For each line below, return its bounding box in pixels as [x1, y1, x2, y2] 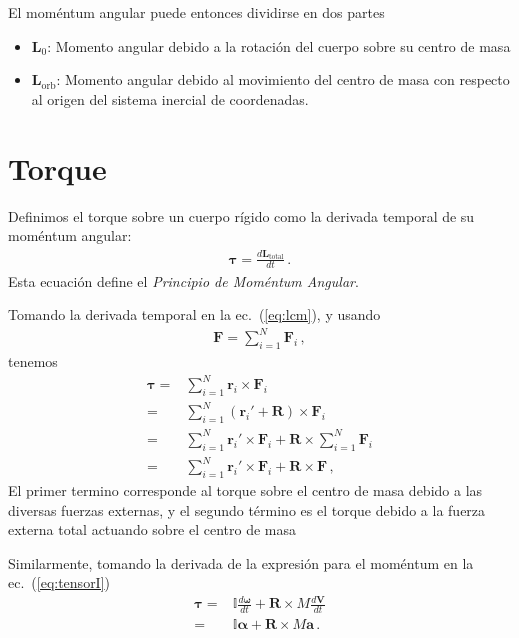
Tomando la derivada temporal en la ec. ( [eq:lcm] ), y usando [8, 304, 381, 325]
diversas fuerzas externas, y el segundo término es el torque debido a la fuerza [8, 499, 486, 520]
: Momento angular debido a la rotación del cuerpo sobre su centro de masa [47, 35, 511, 56]
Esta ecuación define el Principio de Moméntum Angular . [8, 270, 359, 291]
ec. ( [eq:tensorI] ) [8, 572, 111, 593]
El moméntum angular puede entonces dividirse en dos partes [8, 2, 385, 22]
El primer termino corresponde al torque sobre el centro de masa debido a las [8, 479, 483, 500]
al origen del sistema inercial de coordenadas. [31, 88, 309, 109]
